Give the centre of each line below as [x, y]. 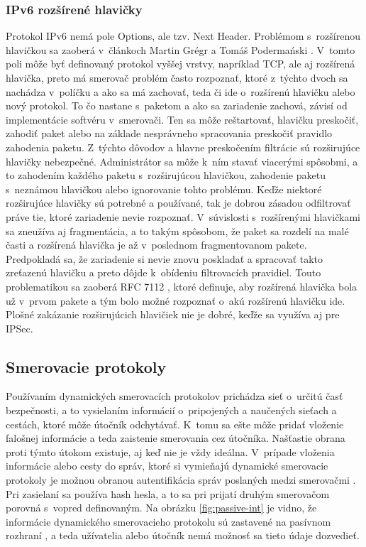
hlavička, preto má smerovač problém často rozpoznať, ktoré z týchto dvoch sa [177, 77]
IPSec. [20, 328]
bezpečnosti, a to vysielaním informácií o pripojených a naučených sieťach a [171, 410]
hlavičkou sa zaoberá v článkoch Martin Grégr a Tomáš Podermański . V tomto [181, 49]
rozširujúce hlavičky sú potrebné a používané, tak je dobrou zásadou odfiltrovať [178, 203]
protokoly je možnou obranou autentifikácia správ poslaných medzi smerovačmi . [181, 480]
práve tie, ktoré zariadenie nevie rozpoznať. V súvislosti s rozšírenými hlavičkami [183, 216]
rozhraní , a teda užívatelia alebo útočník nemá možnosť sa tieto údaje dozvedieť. [183, 535]
